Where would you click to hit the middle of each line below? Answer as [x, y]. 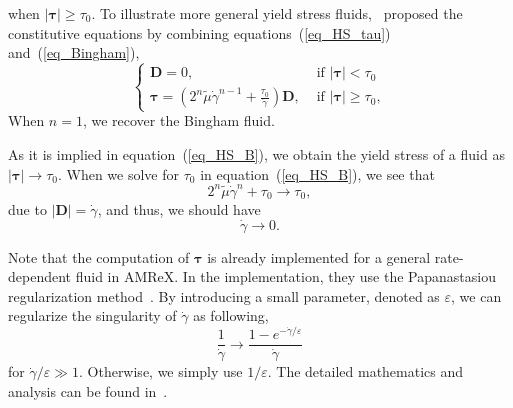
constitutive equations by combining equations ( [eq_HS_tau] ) [199, 32]
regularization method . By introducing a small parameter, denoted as [224, 295]
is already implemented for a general [319, 256]
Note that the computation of [99, 256]
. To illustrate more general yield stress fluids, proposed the [277, 13]
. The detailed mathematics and [365, 371]
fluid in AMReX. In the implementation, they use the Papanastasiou [285, 276]
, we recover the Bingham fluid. [178, 120]
